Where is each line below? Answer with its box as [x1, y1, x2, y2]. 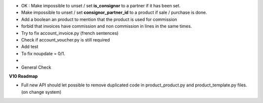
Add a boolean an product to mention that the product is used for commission [21, 16, 177, 22]
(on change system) [21, 89, 62, 95]
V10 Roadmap [9, 73, 38, 79]
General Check [21, 64, 51, 70]
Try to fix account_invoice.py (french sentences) [21, 30, 119, 36]
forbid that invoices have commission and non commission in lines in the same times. [21, 23, 192, 29]
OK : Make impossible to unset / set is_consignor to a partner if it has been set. [21, 3, 181, 8]
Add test [21, 44, 38, 50]
